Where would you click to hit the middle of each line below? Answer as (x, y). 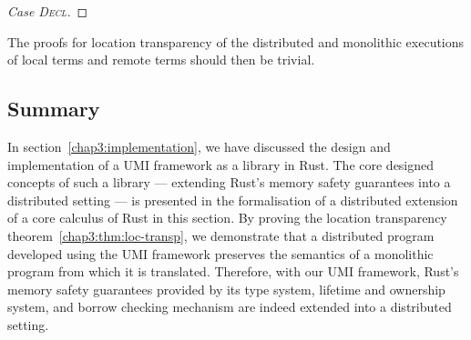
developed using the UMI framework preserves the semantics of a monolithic (220, 253)
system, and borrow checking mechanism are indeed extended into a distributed (230, 307)
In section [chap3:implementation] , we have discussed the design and (199, 146)
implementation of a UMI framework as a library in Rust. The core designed (221, 164)
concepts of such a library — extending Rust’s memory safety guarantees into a (229, 182)
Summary (54, 109)
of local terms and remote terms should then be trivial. (161, 60)
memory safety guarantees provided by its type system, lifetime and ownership (226, 289)
